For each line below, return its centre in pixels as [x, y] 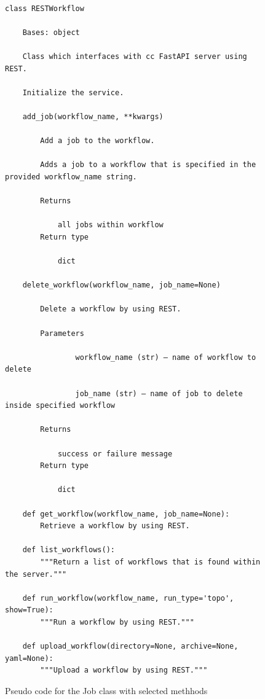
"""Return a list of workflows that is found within [150, 562]
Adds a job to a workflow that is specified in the [148, 165]
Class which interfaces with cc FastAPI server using [135, 56]
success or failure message [115, 454]
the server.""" [36, 574]
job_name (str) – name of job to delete [159, 393]
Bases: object [51, 32]
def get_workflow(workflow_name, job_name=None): [126, 514]
